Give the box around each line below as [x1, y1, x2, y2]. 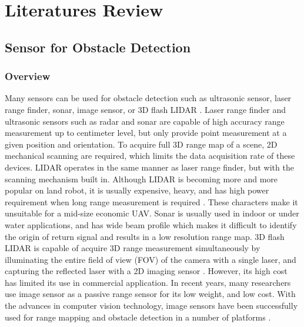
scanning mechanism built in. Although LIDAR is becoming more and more [5, 172, 278, 185]
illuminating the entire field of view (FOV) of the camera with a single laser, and [5, 253, 296, 265]
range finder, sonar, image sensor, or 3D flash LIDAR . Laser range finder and [5, 103, 286, 115]
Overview [5, 69, 51, 84]
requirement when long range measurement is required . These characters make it [5, 195, 298, 208]
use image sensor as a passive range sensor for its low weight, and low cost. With [5, 288, 296, 300]
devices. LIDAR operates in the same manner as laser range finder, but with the [5, 161, 294, 173]
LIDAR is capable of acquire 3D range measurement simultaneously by [5, 242, 260, 254]
